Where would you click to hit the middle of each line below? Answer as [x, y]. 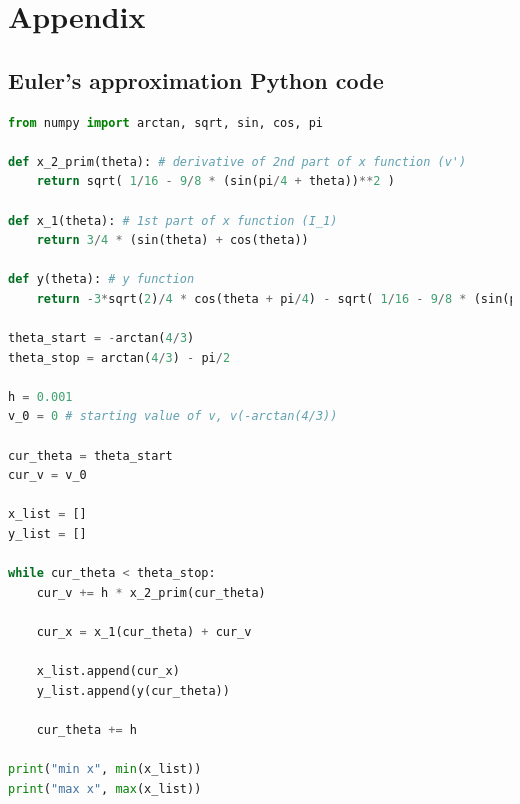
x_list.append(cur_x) [108, 671]
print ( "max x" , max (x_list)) [105, 788]
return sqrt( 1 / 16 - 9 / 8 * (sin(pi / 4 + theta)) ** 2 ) [215, 181]
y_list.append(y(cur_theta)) [133, 690]
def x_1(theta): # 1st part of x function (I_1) [173, 220]
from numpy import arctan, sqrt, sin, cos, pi [166, 122]
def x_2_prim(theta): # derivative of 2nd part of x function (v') [237, 161]
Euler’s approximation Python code [196, 79]
